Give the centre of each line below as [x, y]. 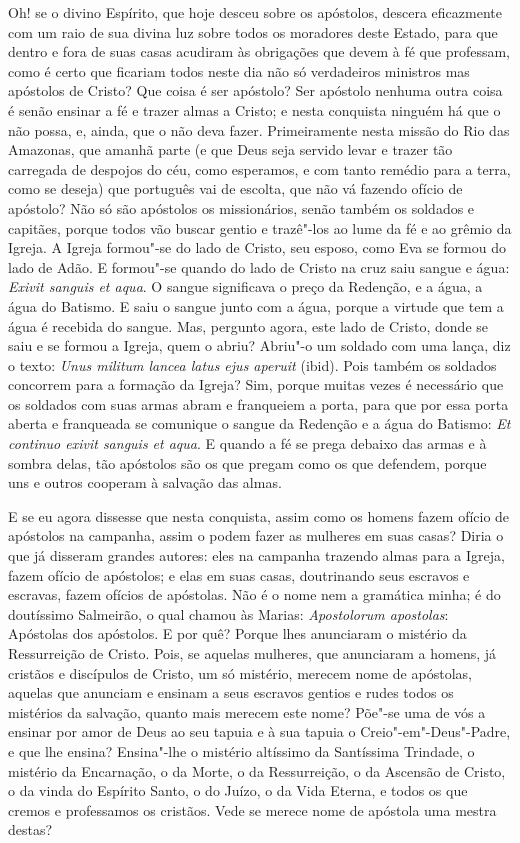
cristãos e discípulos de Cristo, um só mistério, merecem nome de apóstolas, [240, 672]
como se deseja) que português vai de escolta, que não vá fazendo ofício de [235, 188]
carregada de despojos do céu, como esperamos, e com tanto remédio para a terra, [259, 168]
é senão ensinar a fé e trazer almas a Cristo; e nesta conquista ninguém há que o [254, 109]
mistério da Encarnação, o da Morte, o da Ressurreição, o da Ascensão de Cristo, [257, 770]
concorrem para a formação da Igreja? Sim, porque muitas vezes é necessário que [256, 384]
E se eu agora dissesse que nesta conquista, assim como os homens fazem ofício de [259, 515]
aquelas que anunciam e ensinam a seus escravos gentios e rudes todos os [231, 692]
